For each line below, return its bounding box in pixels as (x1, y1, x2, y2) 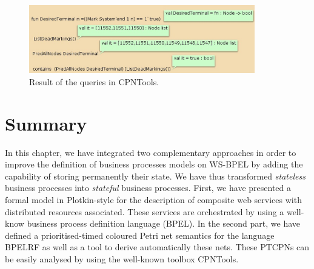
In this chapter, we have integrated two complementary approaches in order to (5, 146, 296, 158)
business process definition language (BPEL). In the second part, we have (27, 217, 301, 230)
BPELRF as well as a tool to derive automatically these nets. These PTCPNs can (5, 241, 310, 253)
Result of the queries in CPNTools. (29, 75, 159, 88)
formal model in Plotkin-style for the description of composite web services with (5, 193, 302, 206)
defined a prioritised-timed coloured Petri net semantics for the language (5, 228, 275, 241)
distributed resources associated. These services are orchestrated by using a (5, 205, 284, 218)
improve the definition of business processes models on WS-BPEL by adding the (5, 158, 303, 170)
